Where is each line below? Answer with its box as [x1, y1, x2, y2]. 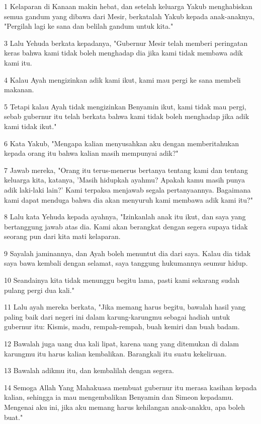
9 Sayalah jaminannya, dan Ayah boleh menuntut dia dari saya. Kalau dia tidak [4, 248, 251, 258]
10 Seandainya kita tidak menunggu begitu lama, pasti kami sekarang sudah [4, 275, 240, 285]
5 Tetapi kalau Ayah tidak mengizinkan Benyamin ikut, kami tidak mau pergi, [4, 101, 246, 111]
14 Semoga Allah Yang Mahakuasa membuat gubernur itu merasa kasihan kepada [4, 382, 257, 392]
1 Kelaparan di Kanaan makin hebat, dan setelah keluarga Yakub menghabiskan [4, 1, 252, 11]
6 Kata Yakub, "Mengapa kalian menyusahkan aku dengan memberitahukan [4, 138, 239, 148]
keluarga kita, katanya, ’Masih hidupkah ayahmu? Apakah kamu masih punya [4, 174, 245, 185]
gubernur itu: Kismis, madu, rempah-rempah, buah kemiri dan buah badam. [4, 321, 240, 332]
